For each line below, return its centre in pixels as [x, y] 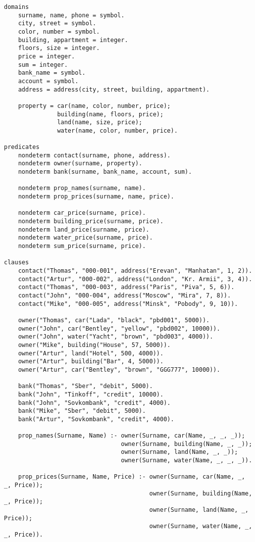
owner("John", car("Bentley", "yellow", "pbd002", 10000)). [119, 328]
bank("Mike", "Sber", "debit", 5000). [82, 411]
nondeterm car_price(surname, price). [82, 213]
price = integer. [47, 56]
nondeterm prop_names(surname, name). [82, 188]
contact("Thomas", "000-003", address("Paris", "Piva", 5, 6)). [126, 287]
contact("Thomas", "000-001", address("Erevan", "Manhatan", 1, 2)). [135, 271]
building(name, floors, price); [110, 114]
